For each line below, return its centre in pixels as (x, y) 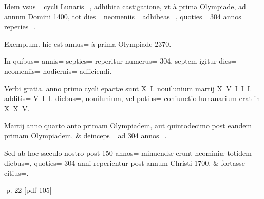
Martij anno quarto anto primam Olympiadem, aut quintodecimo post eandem (128, 125)
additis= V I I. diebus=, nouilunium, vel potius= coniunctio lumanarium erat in (132, 98)
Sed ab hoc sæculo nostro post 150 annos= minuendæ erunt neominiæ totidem (128, 153)
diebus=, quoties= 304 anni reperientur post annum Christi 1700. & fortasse (125, 163)
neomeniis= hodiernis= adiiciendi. (58, 71)
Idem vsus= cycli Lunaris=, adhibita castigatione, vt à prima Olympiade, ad (125, 6)
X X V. (17, 108)
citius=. (16, 173)
